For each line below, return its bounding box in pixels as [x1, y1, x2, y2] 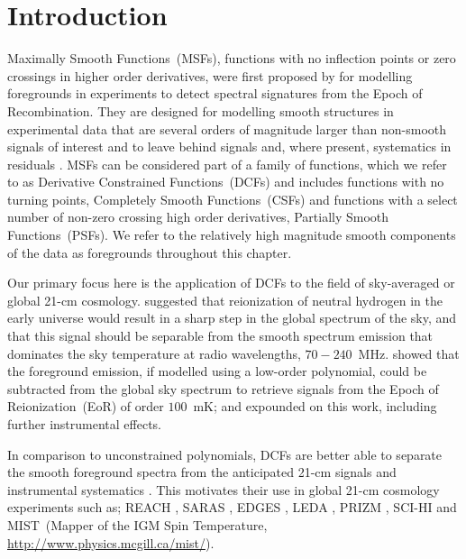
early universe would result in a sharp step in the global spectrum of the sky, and [7, 308, 457, 327]
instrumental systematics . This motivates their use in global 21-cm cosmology [7, 480, 440, 499]
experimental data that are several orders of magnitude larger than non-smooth [7, 119, 447, 138]
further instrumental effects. [7, 415, 161, 433]
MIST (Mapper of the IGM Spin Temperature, [7, 515, 268, 534]
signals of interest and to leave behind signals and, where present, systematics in [7, 137, 452, 156]
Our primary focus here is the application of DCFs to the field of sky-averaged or [7, 273, 455, 292]
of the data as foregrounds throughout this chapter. [7, 243, 292, 261]
